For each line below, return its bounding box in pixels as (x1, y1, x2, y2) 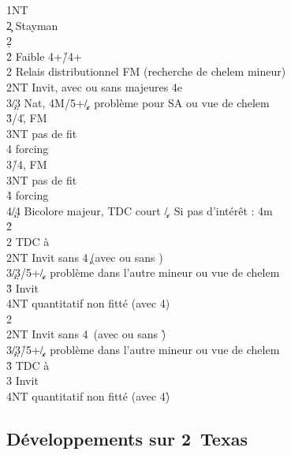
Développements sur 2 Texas (6, 426, 248, 450)
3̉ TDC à (6, 356, 50, 373)
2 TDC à (6, 233, 50, 249)
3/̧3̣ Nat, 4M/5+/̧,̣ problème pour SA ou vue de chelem (6, 94, 270, 110)
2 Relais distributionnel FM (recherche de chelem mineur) (6, 63, 286, 80)
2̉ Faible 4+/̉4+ (6, 47, 82, 64)
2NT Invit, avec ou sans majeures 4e (6, 78, 183, 95)
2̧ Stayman (6, 17, 58, 33)
